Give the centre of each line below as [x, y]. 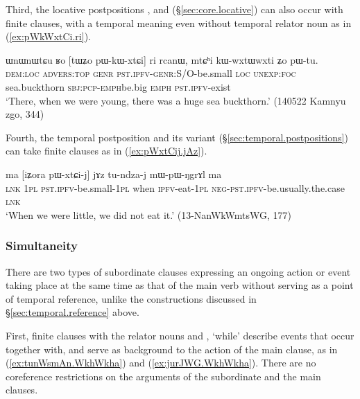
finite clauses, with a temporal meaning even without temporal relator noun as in [179, 23]
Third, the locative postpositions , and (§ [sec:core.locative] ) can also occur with [174, 9]
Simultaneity [42, 246]
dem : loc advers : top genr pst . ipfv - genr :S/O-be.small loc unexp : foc [151, 73]
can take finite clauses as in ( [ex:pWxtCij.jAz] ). [106, 151]
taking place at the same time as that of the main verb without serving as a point [180, 285]
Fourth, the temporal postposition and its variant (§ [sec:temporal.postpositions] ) [177, 137]
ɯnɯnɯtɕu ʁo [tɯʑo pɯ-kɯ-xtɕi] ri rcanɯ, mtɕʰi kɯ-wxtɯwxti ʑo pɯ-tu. [162, 59]
